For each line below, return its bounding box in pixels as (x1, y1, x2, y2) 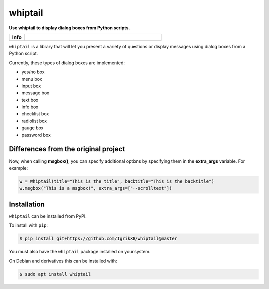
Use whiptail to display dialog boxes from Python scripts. (9, 25, 130, 31)
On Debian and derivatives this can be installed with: (9, 258, 117, 264)
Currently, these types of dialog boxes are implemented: (9, 60, 125, 66)
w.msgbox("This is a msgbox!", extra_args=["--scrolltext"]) (19, 185, 172, 191)
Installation (9, 200, 45, 208)
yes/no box (21, 69, 45, 75)
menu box (21, 76, 42, 82)
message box (21, 90, 50, 96)
